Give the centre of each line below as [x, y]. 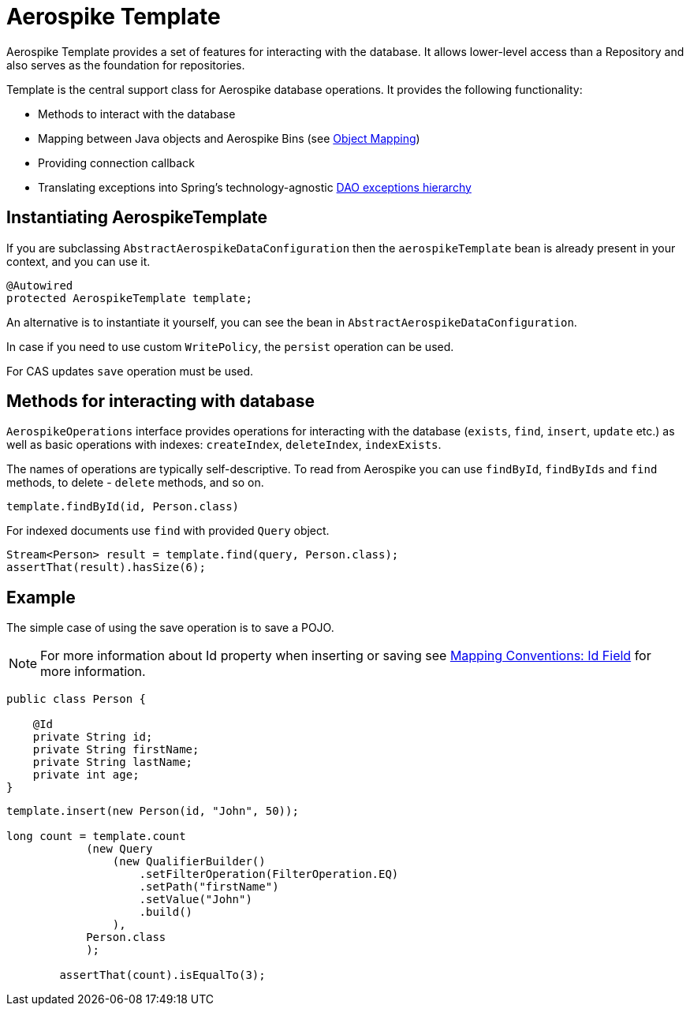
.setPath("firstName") [209, 887]
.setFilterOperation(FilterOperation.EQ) [269, 874]
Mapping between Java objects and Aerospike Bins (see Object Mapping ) [229, 138]
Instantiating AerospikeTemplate [137, 218]
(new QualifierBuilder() [189, 862]
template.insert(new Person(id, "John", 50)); [153, 811]
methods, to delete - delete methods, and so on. [135, 483]
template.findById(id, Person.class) [123, 507]
